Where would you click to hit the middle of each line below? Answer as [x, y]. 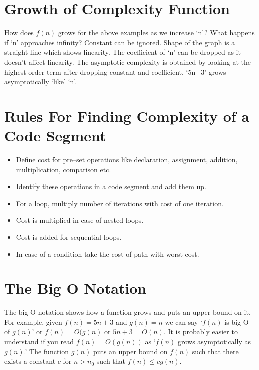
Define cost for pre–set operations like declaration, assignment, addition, [127, 159]
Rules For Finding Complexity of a [127, 116]
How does [19, 32]
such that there [215, 351]
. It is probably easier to [201, 332]
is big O [237, 322]
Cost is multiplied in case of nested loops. [80, 220]
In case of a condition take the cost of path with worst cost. [107, 253]
